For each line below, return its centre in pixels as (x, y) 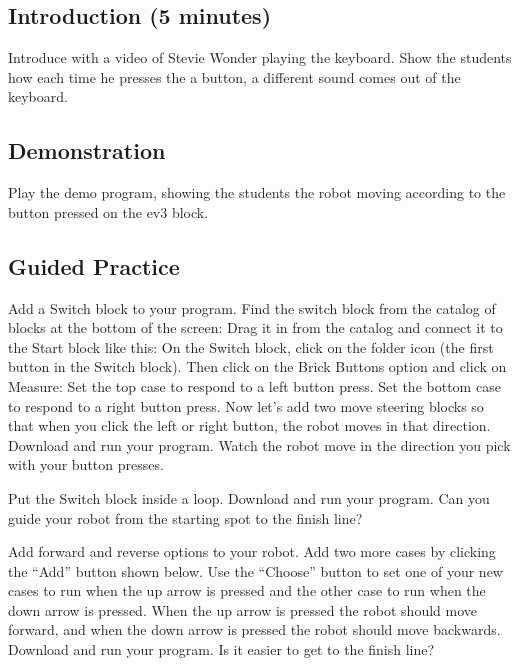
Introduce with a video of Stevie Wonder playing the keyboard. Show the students (260, 57)
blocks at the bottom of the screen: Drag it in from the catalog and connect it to (255, 327)
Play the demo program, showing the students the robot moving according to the (257, 192)
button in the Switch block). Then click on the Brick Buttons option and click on (257, 366)
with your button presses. (86, 464)
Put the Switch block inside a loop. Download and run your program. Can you (249, 497)
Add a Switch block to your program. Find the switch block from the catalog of (252, 307)
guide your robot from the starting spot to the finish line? (185, 517)
